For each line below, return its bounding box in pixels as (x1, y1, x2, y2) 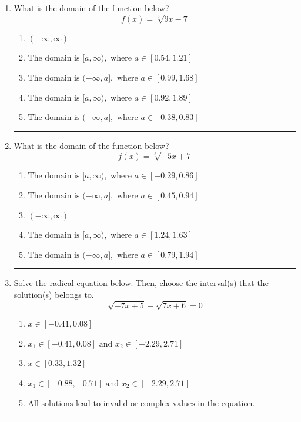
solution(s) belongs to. (14, 288, 94, 301)
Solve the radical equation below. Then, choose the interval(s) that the (14, 277, 269, 289)
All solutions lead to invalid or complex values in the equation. (28, 399, 255, 408)
